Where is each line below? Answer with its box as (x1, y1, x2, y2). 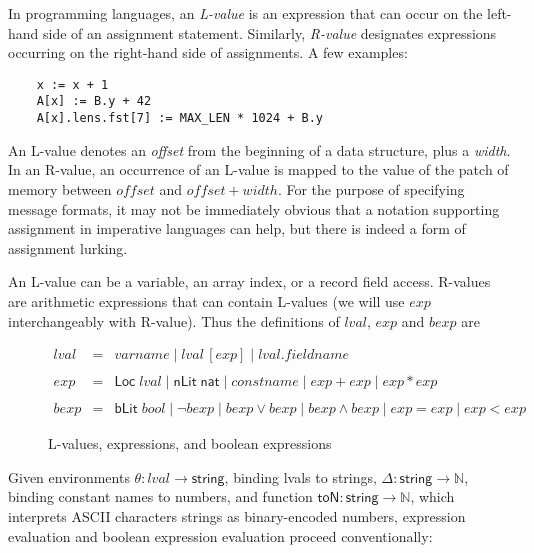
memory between (8, 178, 112, 199)
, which (410, 486, 455, 507)
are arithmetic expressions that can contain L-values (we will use (8, 290, 405, 311)
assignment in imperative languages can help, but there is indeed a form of (8, 218, 466, 239)
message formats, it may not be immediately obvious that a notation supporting (8, 198, 500, 219)
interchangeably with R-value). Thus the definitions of (8, 310, 340, 331)
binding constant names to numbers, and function (8, 486, 313, 507)
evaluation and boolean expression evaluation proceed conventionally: (8, 525, 433, 546)
